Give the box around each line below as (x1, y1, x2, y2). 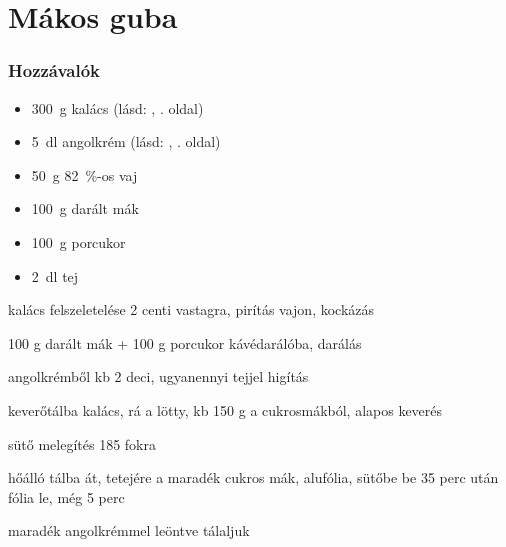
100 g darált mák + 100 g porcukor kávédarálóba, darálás (8, 332, 362, 353)
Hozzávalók (8, 58, 101, 83)
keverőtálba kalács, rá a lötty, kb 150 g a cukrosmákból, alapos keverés (8, 399, 443, 420)
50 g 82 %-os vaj (31, 164, 138, 185)
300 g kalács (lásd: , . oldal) (31, 97, 204, 118)
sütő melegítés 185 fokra (8, 433, 156, 454)
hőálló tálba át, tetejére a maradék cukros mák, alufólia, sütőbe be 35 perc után (8, 467, 499, 488)
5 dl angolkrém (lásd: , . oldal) (31, 131, 221, 152)
